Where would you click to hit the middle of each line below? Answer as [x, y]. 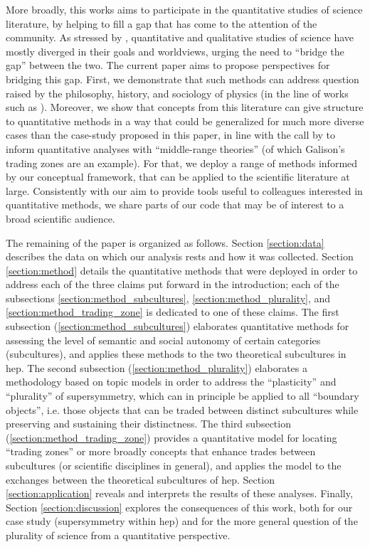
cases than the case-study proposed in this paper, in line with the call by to [170, 135]
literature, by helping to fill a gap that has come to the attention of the [162, 23]
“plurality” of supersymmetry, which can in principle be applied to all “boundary [183, 396]
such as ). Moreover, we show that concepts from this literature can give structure [185, 107]
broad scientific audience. [60, 218]
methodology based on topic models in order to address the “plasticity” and [171, 382]
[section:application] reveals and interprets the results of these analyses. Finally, [179, 493]
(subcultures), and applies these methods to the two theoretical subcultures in [176, 354]
